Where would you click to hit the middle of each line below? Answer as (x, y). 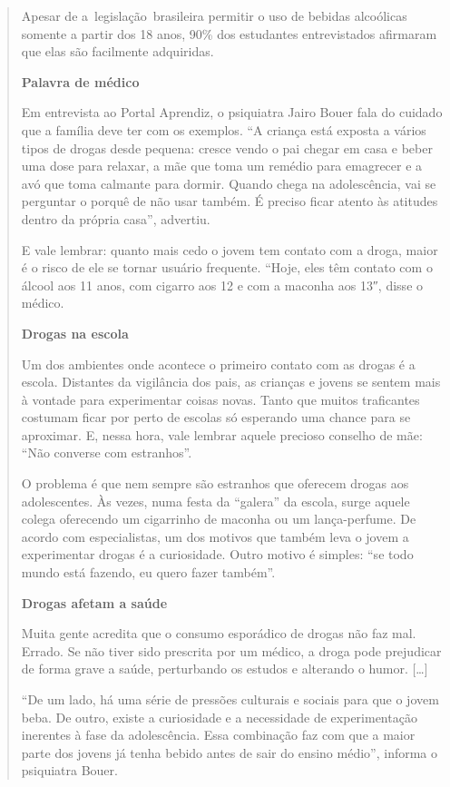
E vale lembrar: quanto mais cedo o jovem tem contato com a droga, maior (230, 249)
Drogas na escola (75, 333)
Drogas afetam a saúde (94, 602)
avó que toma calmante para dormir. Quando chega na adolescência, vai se (229, 183)
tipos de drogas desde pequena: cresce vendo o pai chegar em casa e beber (227, 148)
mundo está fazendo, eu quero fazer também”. (148, 572)
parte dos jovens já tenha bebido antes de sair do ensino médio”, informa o (230, 752)
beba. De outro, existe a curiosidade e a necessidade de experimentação (219, 717)
